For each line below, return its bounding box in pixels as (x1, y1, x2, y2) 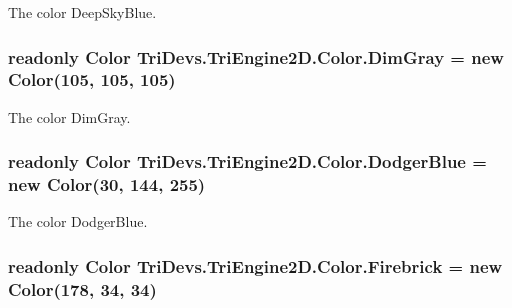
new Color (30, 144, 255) (8, 172, 206, 197)
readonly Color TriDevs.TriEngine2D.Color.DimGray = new (8, 44, 504, 69)
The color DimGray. (8, 106, 131, 127)
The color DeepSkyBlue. (8, 2, 157, 22)
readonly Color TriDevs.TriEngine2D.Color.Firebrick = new (8, 253, 503, 278)
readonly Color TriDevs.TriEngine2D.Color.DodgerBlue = (8, 149, 487, 174)
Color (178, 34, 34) (8, 276, 157, 301)
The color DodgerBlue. (8, 211, 148, 232)
